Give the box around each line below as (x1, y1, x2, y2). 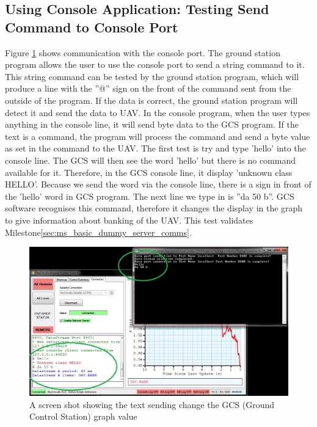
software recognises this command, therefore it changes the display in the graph (5, 202, 303, 214)
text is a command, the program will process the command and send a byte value (5, 130, 310, 142)
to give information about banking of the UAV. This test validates (5, 213, 253, 226)
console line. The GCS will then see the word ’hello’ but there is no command (5, 153, 296, 166)
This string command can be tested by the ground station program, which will (5, 70, 299, 82)
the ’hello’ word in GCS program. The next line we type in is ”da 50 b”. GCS (5, 189, 294, 202)
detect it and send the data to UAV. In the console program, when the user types (5, 106, 310, 119)
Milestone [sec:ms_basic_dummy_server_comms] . (5, 225, 192, 238)
